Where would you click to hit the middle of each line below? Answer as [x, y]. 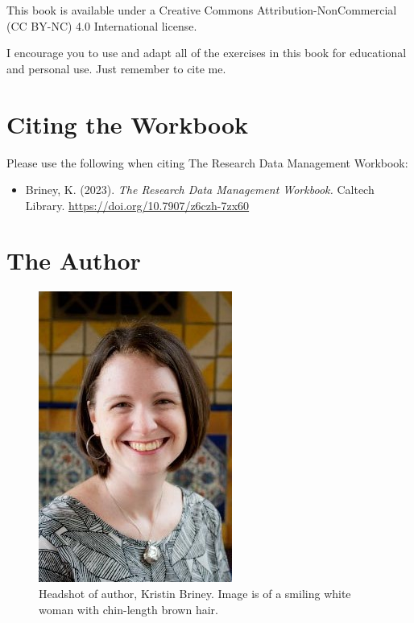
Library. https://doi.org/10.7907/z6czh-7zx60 [137, 205]
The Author [74, 260]
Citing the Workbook [128, 124]
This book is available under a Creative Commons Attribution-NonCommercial [202, 10]
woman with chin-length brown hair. [128, 609]
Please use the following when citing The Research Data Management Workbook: [207, 162]
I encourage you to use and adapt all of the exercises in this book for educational [207, 53]
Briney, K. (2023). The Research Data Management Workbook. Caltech [200, 190]
